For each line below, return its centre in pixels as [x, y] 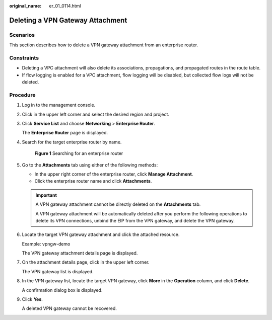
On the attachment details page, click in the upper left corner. [86, 262]
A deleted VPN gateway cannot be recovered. [69, 308]
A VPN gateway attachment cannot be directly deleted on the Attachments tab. [118, 204]
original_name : [25, 6]
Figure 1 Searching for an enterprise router [79, 153]
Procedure [22, 95]
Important [46, 195]
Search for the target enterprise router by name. [72, 142]
